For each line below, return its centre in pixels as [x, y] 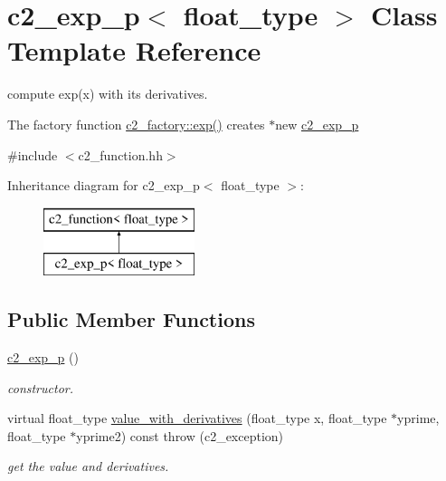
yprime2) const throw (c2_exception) [180, 435]
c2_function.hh [120, 154]
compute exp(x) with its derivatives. [108, 94]
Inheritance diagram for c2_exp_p [104, 185]
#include [33, 154]
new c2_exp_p [317, 124]
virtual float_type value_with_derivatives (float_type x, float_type [197, 418]
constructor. [40, 387]
